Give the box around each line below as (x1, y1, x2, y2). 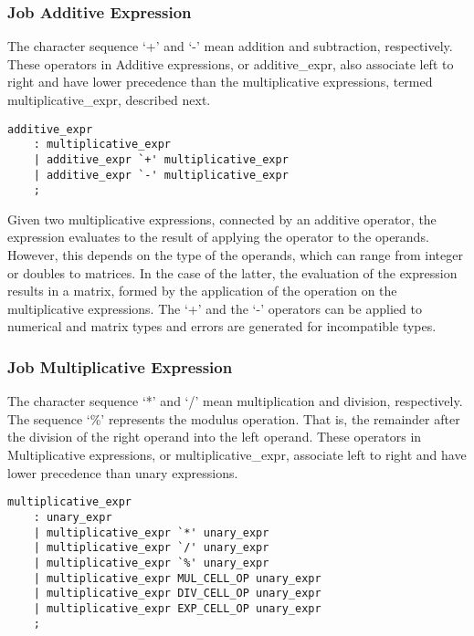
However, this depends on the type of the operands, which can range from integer (7, 245, 463, 265)
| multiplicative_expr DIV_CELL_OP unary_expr (33, 587, 321, 600)
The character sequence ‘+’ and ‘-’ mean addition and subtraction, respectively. (7, 36, 453, 56)
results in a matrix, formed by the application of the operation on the (7, 281, 397, 300)
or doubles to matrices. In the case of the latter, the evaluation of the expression (7, 263, 458, 282)
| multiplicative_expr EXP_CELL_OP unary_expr (33, 601, 321, 615)
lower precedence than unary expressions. (7, 463, 238, 482)
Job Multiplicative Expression (7, 355, 233, 378)
